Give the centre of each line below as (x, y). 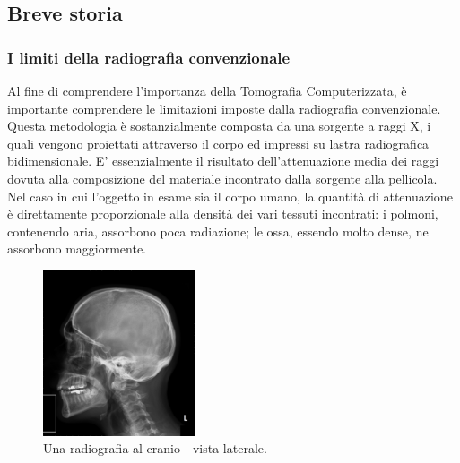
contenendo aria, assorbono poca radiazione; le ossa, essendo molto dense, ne (218, 231)
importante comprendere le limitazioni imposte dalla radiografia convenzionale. (224, 108)
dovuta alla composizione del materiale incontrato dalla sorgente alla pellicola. (222, 178)
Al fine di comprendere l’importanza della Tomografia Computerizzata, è (207, 90)
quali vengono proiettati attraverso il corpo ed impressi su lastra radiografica (218, 143)
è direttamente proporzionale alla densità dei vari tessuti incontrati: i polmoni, (223, 214)
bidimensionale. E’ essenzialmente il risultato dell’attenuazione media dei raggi (223, 161)
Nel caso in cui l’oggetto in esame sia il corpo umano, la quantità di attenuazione (230, 196)
